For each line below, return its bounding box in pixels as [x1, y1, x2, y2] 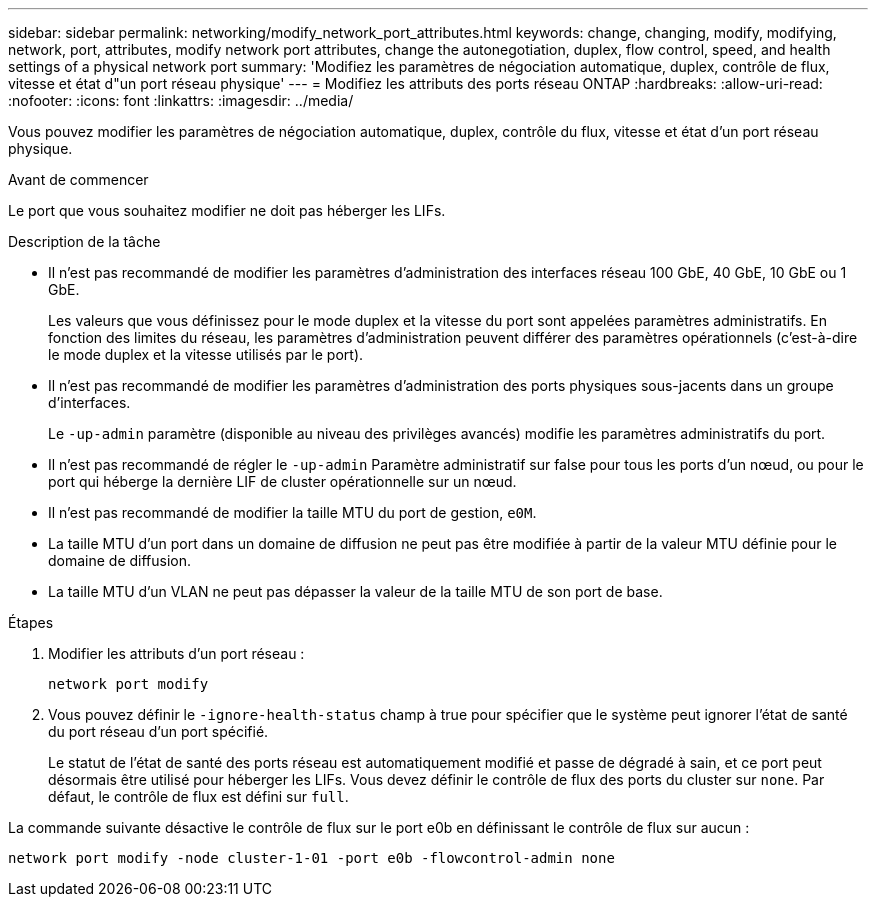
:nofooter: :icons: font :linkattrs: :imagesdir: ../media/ [8, 92, 354, 109]
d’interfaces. [48, 394, 131, 411]
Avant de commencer [8, 171, 149, 188]
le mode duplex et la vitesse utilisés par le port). [48, 346, 364, 363]
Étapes [8, 614, 54, 631]
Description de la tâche [8, 233, 161, 250]
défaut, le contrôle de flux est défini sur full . [48, 788, 349, 805]
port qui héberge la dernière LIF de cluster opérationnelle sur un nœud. [48, 473, 517, 490]
